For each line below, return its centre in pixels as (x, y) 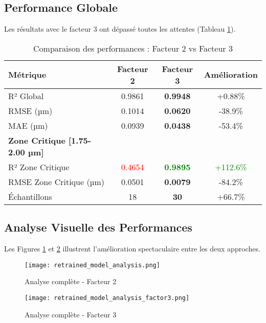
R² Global (26, 96)
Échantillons (30, 196)
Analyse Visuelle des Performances (98, 227)
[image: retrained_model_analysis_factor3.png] (107, 298)
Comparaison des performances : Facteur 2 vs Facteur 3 (133, 48)
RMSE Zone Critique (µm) (57, 181)
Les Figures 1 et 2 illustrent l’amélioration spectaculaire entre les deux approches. (132, 248)
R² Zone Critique (39, 167)
